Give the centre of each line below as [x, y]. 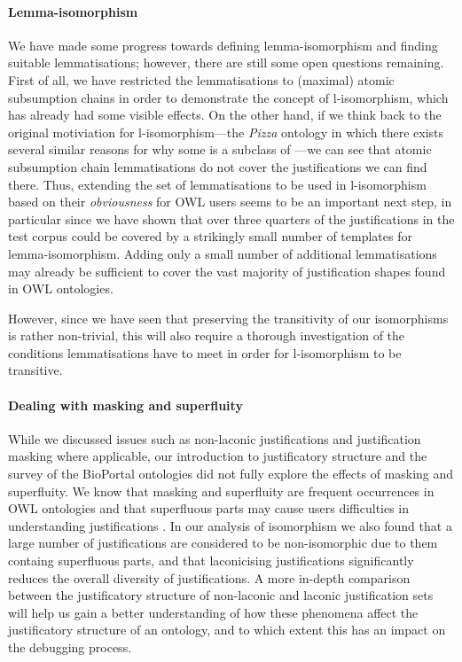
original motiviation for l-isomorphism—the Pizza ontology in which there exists [226, 132]
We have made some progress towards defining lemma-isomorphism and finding [223, 45]
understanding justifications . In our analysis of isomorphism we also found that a [230, 525]
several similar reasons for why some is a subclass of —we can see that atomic [220, 149]
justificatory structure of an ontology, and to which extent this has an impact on [227, 630]
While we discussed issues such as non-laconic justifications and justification [215, 438]
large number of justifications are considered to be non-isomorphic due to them [223, 543]
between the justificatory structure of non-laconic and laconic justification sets [221, 595]
